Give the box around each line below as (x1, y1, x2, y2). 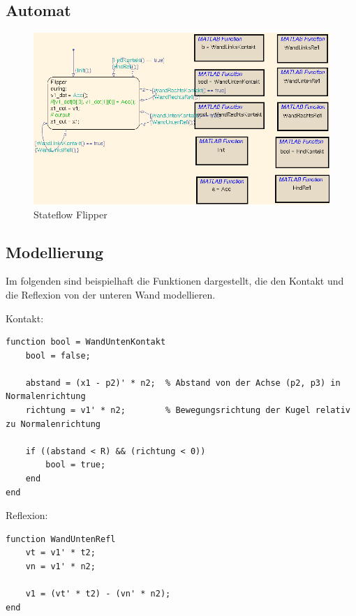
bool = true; (45, 460, 106, 470)
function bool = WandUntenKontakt (6, 337, 166, 347)
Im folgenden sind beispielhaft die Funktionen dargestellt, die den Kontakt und (6, 273, 344, 288)
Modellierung (6, 241, 104, 262)
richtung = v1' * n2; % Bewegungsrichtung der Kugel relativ (25, 405, 350, 416)
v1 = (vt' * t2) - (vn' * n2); (25, 589, 171, 599)
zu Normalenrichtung (6, 419, 101, 429)
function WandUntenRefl (6, 534, 116, 544)
